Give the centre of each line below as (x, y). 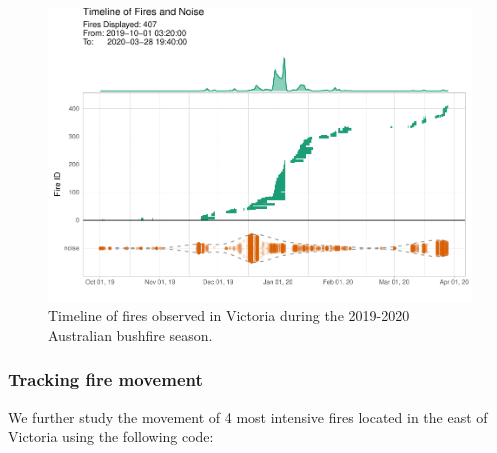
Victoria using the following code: (111, 436)
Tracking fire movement (105, 379)
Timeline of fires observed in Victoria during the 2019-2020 (229, 315)
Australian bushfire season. (130, 334)
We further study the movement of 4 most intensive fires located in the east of (248, 416)
